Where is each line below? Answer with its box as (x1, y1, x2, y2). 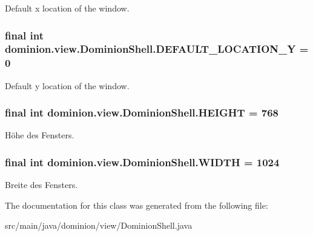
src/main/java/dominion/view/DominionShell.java (5, 219, 193, 232)
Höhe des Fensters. (5, 129, 74, 141)
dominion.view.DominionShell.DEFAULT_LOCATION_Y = (5, 41, 309, 56)
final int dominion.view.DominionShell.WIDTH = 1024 (5, 154, 280, 169)
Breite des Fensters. (5, 178, 78, 191)
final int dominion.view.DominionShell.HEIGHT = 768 (5, 105, 279, 120)
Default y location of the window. (5, 79, 130, 92)
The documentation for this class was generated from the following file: (5, 198, 268, 211)
